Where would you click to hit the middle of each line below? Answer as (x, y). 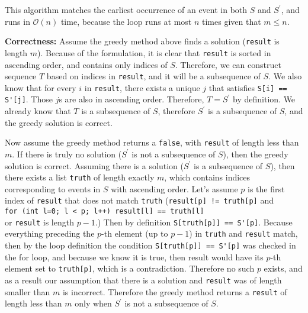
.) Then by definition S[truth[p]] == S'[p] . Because (194, 222)
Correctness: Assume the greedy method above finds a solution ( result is (142, 41)
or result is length (39, 222)
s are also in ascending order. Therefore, (131, 99)
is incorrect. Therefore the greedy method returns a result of (175, 291)
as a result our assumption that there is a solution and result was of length (143, 280)
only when (93, 303)
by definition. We (264, 99)
